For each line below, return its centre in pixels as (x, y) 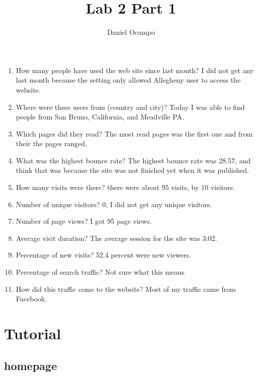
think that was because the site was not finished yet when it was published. (132, 170)
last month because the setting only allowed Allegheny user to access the (128, 80)
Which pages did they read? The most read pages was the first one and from (134, 133)
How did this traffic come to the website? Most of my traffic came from (126, 289)
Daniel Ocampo (131, 32)
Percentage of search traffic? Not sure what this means (100, 272)
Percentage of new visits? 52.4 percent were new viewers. (104, 255)
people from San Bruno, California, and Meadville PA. (100, 117)
